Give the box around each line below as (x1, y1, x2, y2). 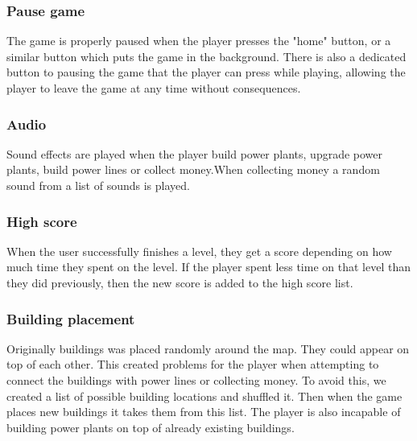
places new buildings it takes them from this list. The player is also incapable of (6, 403, 401, 420)
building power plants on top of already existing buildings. (6, 418, 295, 435)
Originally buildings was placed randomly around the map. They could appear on (6, 340, 410, 357)
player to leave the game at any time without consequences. (6, 80, 301, 96)
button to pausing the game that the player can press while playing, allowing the (6, 64, 406, 80)
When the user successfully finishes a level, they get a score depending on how (6, 242, 392, 259)
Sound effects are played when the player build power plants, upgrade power (6, 145, 383, 162)
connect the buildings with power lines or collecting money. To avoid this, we (6, 372, 386, 388)
